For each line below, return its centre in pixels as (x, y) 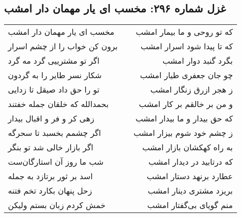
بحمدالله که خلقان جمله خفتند (59, 104)
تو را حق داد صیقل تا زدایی (54, 90)
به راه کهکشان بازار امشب (187, 147)
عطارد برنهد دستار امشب (190, 176)
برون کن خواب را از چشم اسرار (63, 46)
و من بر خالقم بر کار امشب (186, 104)
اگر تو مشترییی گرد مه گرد (54, 61)
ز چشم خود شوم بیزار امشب (183, 133)
